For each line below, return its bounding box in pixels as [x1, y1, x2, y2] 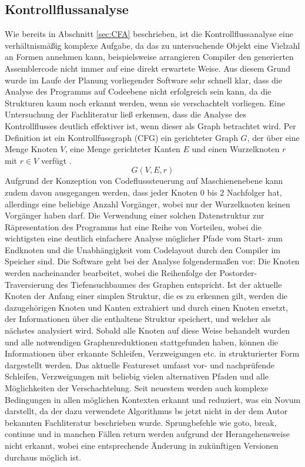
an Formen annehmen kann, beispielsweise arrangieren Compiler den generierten [5, 51, 294, 63]
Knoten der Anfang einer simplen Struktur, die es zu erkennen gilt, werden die [5, 290, 288, 302]
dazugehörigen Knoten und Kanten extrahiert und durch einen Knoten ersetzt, [5, 301, 289, 313]
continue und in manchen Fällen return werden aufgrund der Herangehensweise [5, 428, 290, 440]
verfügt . [41, 154, 72, 166]
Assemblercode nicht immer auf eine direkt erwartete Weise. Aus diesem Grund [5, 62, 290, 74]
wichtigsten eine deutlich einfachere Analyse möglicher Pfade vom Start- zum [5, 232, 283, 244]
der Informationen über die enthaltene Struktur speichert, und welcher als [5, 313, 271, 325]
